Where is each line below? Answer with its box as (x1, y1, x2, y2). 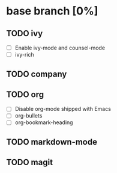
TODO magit (6, 157, 53, 168)
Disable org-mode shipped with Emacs (14, 105, 111, 113)
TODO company (6, 69, 67, 79)
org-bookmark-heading (14, 119, 73, 126)
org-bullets (14, 112, 43, 119)
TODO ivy (6, 28, 43, 39)
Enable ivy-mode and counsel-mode (14, 44, 106, 51)
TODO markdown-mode (6, 137, 98, 147)
